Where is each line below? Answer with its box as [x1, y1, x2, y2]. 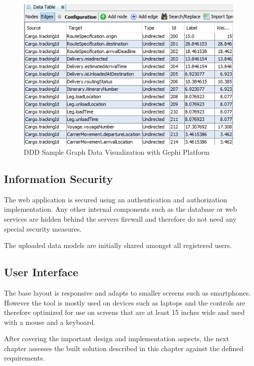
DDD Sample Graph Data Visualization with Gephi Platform [24, 146, 210, 157]
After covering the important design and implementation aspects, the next [4, 333, 229, 344]
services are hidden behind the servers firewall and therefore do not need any [4, 213, 237, 224]
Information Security [4, 171, 113, 186]
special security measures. [4, 223, 82, 234]
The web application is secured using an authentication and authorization [4, 194, 227, 204]
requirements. [4, 353, 45, 363]
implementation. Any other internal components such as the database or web [4, 204, 237, 214]
